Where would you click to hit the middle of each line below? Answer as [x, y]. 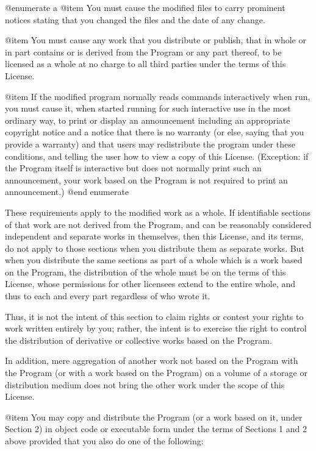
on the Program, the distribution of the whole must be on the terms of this [145, 272]
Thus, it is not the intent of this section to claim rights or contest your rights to [154, 316]
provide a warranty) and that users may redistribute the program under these [150, 144]
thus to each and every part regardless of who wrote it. [108, 296]
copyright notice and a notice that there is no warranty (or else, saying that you [155, 132]
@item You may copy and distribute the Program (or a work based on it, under [154, 417]
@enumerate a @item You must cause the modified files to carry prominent [145, 7]
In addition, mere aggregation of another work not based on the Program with [152, 360]
